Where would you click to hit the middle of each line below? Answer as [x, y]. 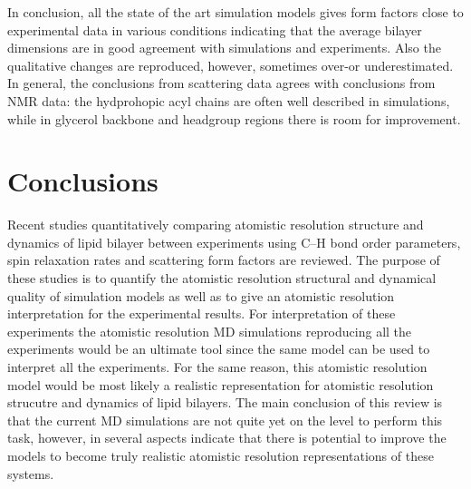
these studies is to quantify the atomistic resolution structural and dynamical [222, 278]
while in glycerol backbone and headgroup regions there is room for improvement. [234, 118]
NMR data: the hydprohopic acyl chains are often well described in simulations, [229, 100]
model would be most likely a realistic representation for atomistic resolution [221, 384]
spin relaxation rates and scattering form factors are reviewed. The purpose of [224, 260]
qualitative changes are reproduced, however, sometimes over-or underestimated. [231, 65]
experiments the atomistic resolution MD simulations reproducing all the [210, 331]
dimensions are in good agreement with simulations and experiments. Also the [224, 48]
